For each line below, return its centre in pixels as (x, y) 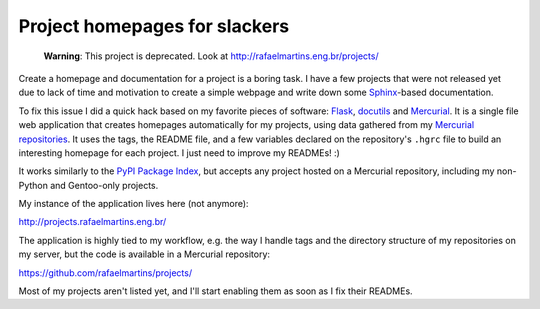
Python (33, 185)
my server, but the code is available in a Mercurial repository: (144, 254)
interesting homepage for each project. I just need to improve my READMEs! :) (179, 152)
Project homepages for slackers (154, 26)
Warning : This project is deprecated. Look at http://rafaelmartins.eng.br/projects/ (211, 56)
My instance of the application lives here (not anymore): (133, 204)
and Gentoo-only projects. (104, 185)
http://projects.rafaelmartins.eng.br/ (92, 222)
